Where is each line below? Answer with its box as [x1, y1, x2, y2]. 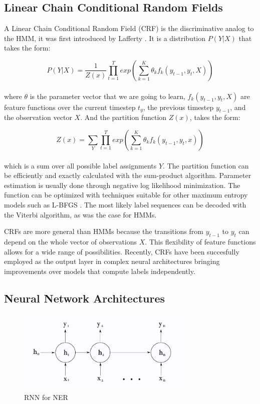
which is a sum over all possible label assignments [4, 160, 157, 170]
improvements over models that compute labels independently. [4, 265, 195, 276]
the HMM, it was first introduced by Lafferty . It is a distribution [4, 32, 206, 43]
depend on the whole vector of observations [4, 236, 137, 246]
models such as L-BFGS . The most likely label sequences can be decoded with [4, 199, 246, 209]
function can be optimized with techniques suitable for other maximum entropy [4, 189, 248, 200]
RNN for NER [24, 392, 68, 402]
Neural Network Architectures [4, 290, 165, 305]
